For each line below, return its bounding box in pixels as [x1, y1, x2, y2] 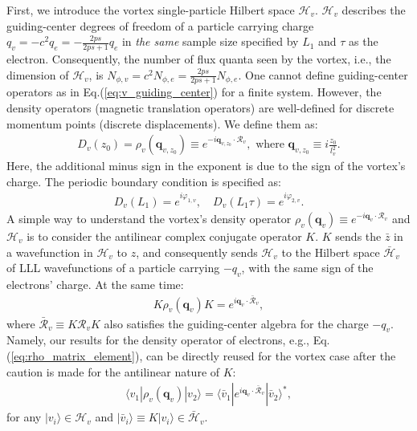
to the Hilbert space [281, 243, 380, 260]
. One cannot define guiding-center [238, 66, 408, 83]
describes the [341, 2, 406, 18]
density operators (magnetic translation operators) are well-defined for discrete [6, 100, 395, 116]
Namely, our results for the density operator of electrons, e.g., [6, 331, 309, 348]
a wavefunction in [6, 243, 93, 260]
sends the [335, 227, 382, 244]
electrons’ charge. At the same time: [6, 275, 184, 292]
